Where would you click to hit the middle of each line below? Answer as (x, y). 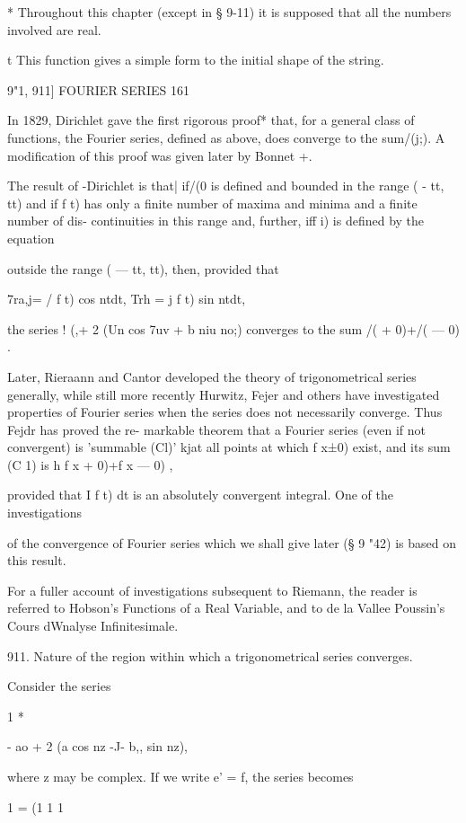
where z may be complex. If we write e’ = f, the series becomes (180, 776)
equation (31, 238)
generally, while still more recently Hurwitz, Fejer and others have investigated (224, 394)
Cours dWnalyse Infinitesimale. (93, 626)
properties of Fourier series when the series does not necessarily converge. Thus (225, 412)
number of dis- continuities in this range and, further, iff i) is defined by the (216, 221)
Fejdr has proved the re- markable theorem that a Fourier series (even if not (217, 429)
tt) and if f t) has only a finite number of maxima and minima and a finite (212, 203)
